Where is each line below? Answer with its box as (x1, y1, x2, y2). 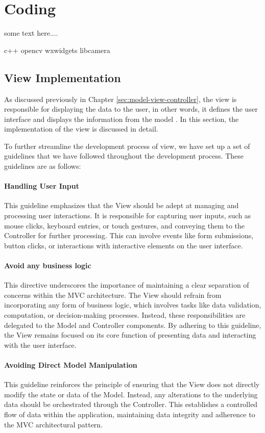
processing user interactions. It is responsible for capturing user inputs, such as (4, 210, 251, 221)
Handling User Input (4, 181, 79, 191)
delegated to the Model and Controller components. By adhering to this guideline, (4, 319, 261, 330)
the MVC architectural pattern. (4, 419, 103, 429)
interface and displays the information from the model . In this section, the (4, 113, 239, 124)
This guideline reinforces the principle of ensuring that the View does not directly (4, 379, 260, 390)
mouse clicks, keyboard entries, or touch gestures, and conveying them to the (4, 220, 245, 231)
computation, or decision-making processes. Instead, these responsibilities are (4, 310, 246, 320)
